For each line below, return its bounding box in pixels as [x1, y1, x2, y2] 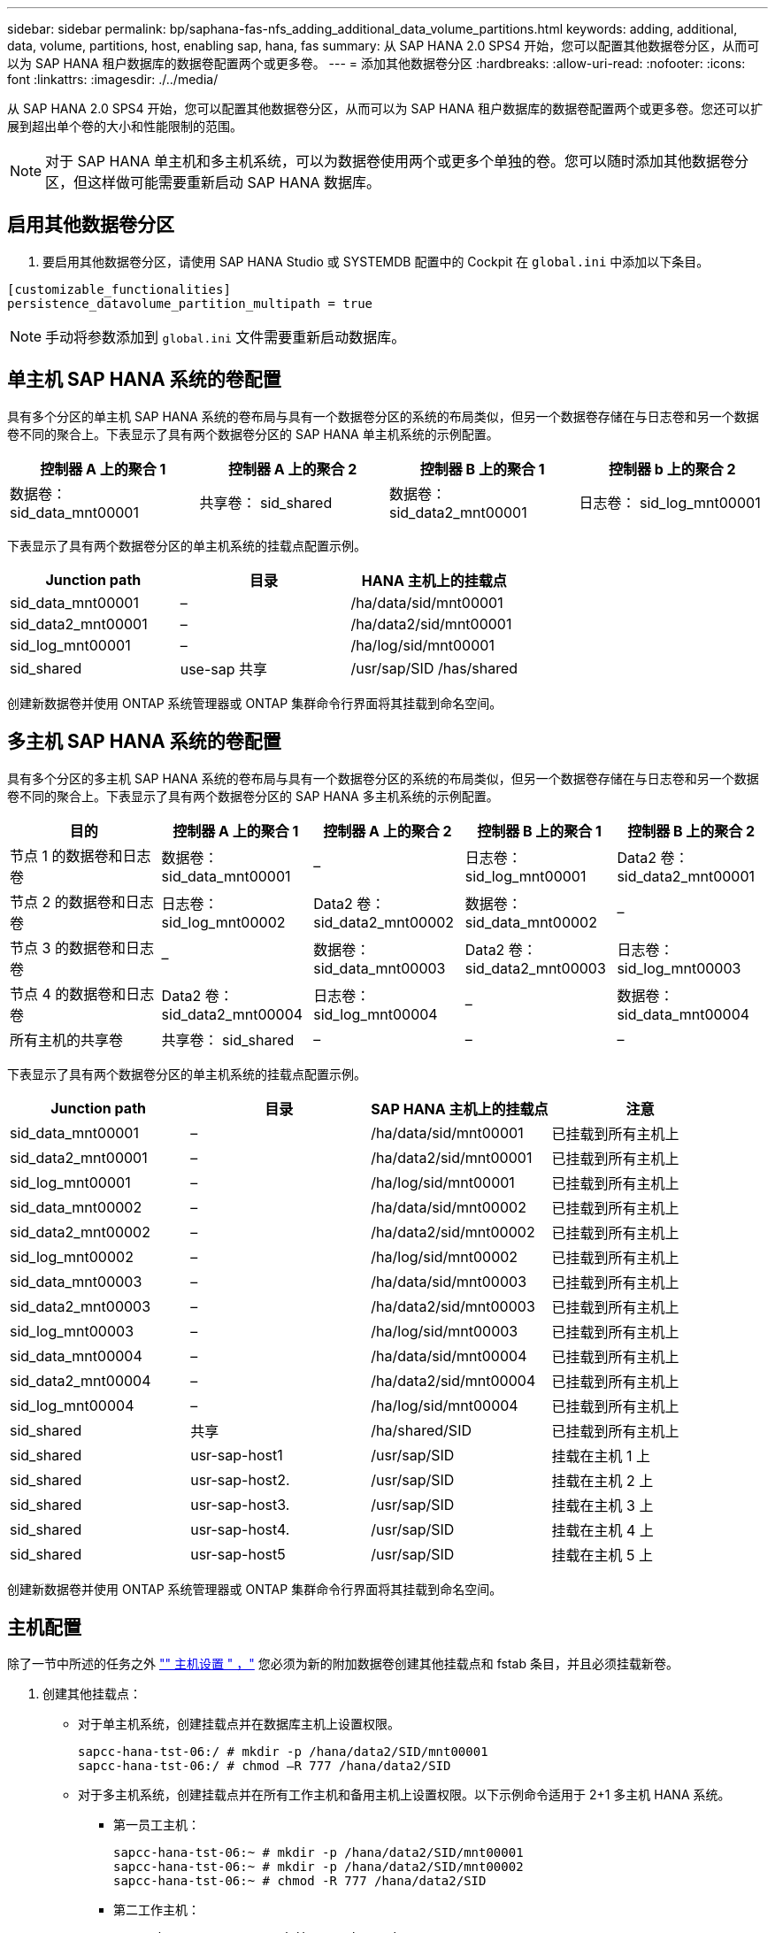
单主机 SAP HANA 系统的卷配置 [7, 368, 281, 391]
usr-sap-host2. [190, 1470, 290, 1489]
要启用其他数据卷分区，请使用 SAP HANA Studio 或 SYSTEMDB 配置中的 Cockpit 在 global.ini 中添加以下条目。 [42, 253, 710, 269]
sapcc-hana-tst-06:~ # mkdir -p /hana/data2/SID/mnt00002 [113, 1860, 524, 1875]
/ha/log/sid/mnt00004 [371, 1396, 518, 1414]
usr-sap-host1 [190, 1445, 283, 1464]
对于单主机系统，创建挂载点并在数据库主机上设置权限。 [78, 1716, 400, 1732]
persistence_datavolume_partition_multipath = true [7, 296, 373, 311]
